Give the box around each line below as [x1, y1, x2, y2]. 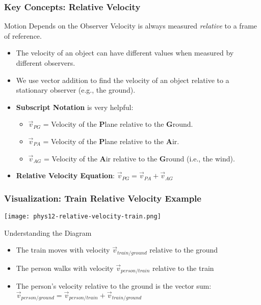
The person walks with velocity [16, 262, 114, 273]
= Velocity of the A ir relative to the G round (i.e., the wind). [43, 153, 235, 163]
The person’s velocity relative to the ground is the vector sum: [16, 281, 212, 291]
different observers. [16, 58, 75, 68]
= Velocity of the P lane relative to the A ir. [43, 135, 179, 146]
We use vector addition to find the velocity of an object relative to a [16, 74, 229, 85]
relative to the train [152, 262, 214, 273]
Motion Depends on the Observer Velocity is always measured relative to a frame [4, 20, 257, 31]
